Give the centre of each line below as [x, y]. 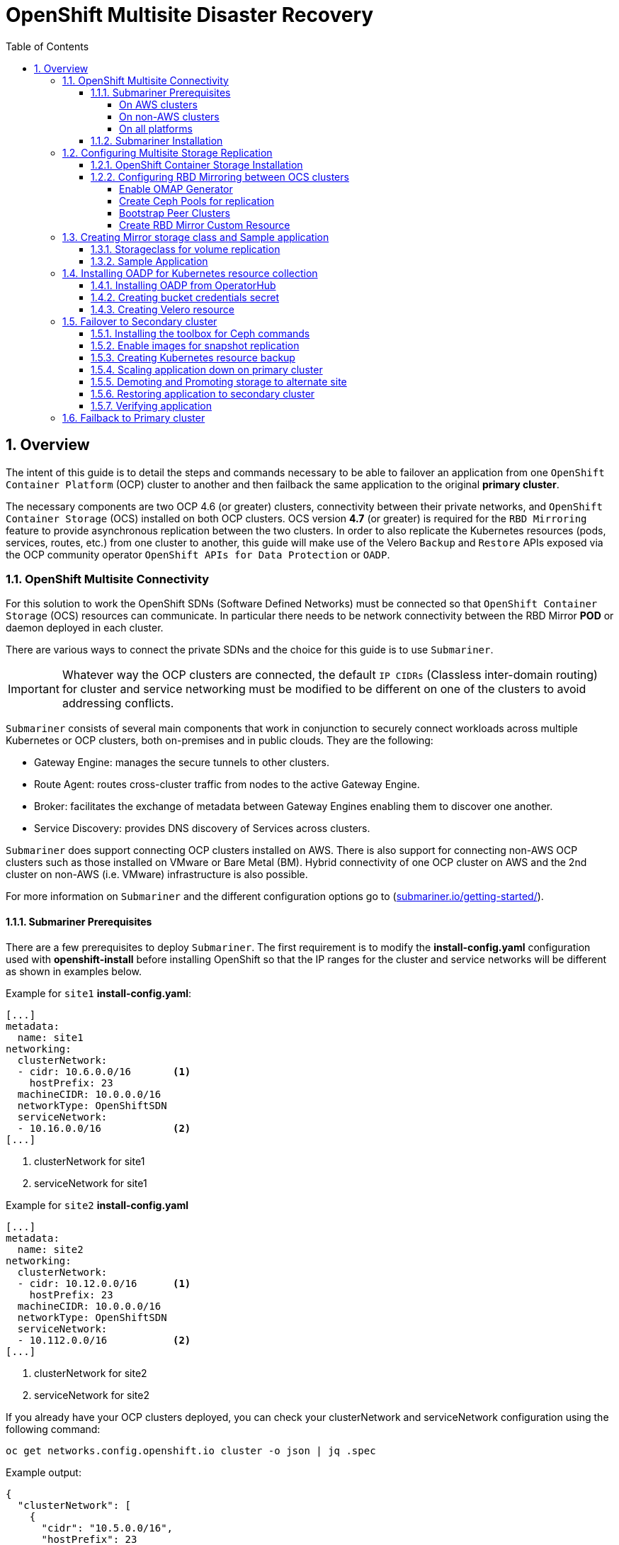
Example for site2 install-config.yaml [97, 1205]
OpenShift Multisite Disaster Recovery [190, 15]
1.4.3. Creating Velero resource [163, 309]
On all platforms [156, 128]
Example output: [44, 1472]
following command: [53, 1429]
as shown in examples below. [74, 971]
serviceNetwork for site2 [92, 1395]
